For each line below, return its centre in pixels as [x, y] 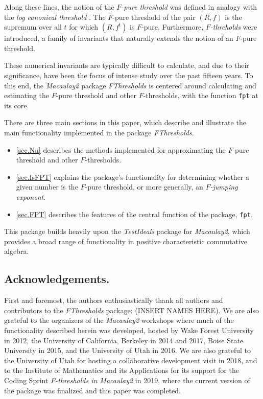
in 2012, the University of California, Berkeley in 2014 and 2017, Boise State [124, 340]
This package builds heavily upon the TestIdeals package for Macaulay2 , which [127, 231]
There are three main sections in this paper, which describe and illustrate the [125, 122]
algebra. [17, 251]
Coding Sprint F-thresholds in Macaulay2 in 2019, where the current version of [127, 380]
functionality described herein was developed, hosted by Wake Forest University [129, 330]
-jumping [224, 187]
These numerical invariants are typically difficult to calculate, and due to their [127, 65]
